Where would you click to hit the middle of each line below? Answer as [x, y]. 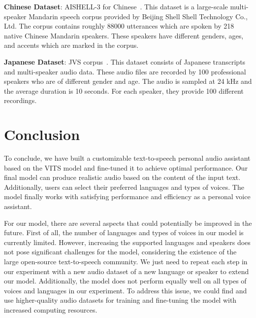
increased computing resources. [51, 309]
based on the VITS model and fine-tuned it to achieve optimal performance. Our [126, 167]
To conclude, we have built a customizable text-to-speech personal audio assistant [127, 158]
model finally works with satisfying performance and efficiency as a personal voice [127, 196]
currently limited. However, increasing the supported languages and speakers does [127, 242]
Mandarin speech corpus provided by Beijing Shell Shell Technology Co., [138, 16]
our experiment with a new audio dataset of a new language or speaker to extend [127, 271]
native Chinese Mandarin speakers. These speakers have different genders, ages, [124, 35]
